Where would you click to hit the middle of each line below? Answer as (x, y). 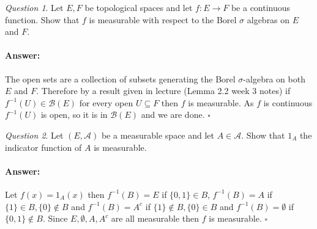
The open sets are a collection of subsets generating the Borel (120, 78)
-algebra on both (274, 78)
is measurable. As (221, 102)
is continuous (288, 102)
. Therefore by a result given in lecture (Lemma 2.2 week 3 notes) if (163, 91)
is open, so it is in (74, 114)
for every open (106, 102)
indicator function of (43, 147)
